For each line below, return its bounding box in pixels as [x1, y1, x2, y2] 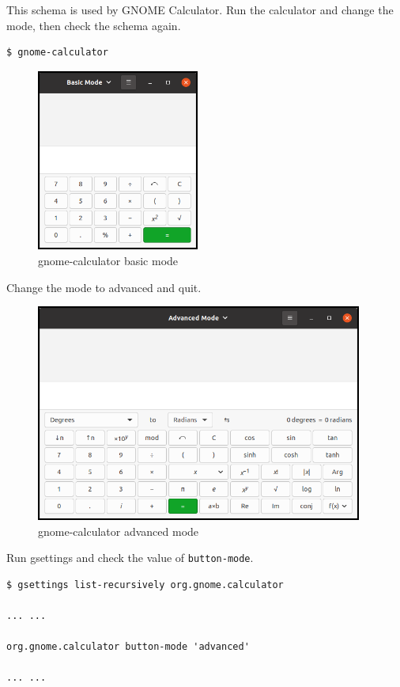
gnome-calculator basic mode [38, 252, 179, 268]
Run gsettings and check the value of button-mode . [6, 549, 254, 566]
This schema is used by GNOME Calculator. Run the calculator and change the [6, 2, 394, 17]
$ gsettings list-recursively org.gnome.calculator [6, 579, 284, 590]
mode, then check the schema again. [6, 17, 181, 33]
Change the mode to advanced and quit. [6, 279, 202, 295]
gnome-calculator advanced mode [38, 522, 199, 539]
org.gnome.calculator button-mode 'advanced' [6, 641, 250, 653]
